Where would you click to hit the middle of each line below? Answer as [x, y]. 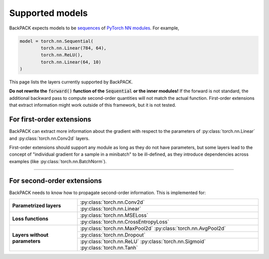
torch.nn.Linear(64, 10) [71, 62]
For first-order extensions [50, 120]
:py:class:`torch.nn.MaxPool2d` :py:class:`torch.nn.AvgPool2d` [153, 229]
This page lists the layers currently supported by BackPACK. [71, 82]
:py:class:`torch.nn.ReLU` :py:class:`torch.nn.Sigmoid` [143, 242]
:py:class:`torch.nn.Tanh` [109, 248]
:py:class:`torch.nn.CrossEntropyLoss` [125, 222]
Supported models [49, 13]
